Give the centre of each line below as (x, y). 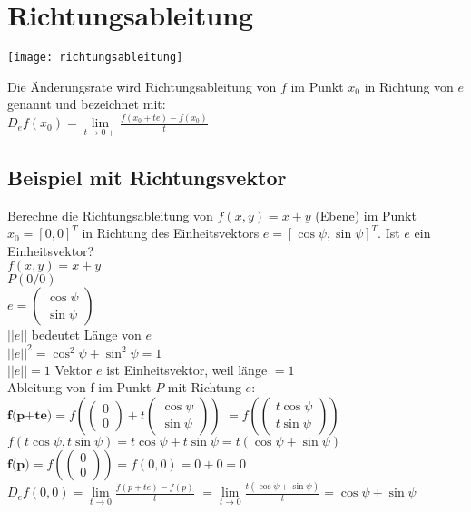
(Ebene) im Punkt (366, 215)
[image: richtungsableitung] (95, 58)
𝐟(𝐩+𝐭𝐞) (30, 415)
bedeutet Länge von (86, 335)
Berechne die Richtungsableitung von (110, 215)
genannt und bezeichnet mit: (87, 104)
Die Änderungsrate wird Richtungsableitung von (142, 86)
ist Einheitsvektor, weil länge (187, 369)
